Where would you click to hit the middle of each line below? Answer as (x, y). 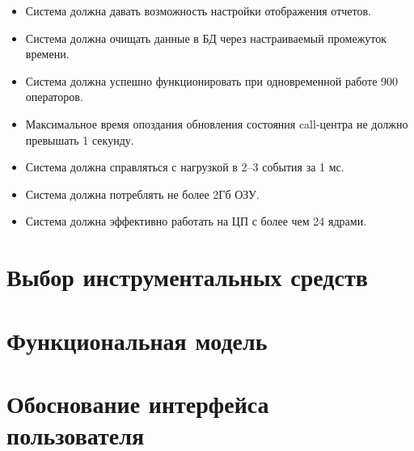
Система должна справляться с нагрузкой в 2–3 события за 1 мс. (185, 167)
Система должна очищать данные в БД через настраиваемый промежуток (206, 38)
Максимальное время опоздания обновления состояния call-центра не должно (217, 123)
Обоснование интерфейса (138, 403)
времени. (47, 54)
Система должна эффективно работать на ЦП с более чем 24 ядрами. (196, 221)
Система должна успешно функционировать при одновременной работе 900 (212, 80)
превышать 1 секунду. (80, 139)
